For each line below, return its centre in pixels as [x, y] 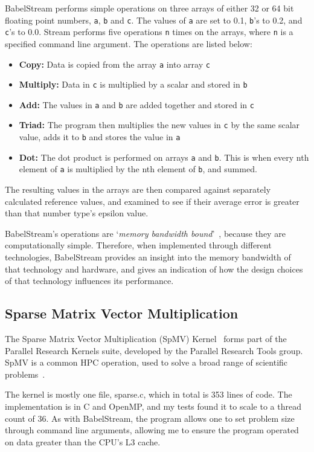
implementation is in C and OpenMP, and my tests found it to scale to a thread [153, 406]
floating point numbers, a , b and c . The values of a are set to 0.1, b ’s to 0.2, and [154, 20]
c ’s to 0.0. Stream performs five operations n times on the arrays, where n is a [149, 32]
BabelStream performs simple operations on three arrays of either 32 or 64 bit [149, 8]
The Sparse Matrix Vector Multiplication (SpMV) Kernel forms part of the [146, 339]
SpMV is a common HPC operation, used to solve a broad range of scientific [146, 362]
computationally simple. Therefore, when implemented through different [138, 245]
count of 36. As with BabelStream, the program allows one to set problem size [150, 418]
